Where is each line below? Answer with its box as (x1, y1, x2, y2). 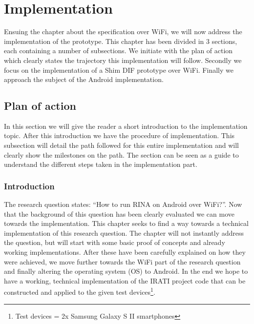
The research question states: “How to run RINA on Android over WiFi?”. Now (4, 199, 242, 209)
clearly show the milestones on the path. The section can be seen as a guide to (4, 149, 239, 160)
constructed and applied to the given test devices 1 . (4, 285, 155, 297)
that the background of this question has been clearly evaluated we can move (4, 208, 235, 219)
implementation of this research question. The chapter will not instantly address (4, 227, 244, 238)
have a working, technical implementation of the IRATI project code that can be (4, 275, 246, 285)
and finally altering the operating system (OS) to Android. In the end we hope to (4, 266, 248, 276)
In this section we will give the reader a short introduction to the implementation (4, 121, 248, 131)
